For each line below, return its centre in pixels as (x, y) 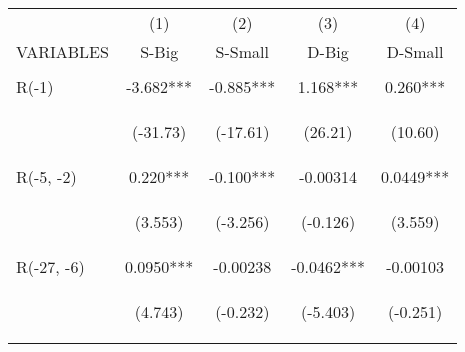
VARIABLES (62, 51)
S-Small (242, 51)
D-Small (415, 51)
